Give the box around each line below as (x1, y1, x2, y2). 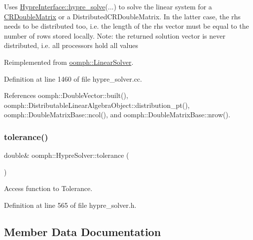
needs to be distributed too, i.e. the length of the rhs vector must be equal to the (4, 21, 249, 31)
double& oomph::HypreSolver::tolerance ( (4, 150, 129, 160)
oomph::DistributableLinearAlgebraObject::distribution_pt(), (4, 99, 190, 110)
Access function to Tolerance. (4, 183, 93, 193)
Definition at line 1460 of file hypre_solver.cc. (4, 73, 142, 84)
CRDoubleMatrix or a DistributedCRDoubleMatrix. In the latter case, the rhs (4, 11, 241, 21)
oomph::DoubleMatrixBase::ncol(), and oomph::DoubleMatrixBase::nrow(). (4, 109, 230, 120)
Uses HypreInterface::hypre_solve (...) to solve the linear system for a (4, 1, 212, 11)
